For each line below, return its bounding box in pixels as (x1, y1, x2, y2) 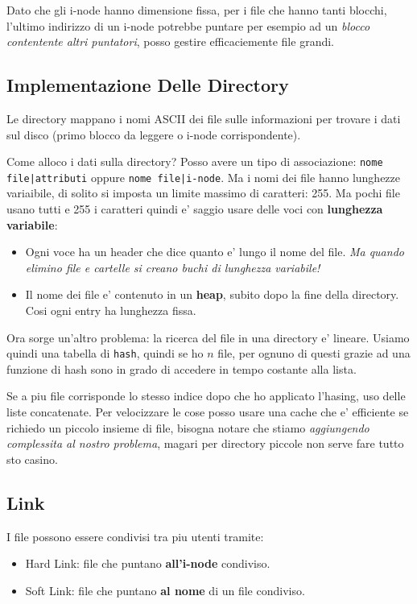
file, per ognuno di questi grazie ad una (217, 345, 411, 362)
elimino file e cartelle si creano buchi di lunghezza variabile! (25, 259, 320, 275)
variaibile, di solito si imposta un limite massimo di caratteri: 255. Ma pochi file (6, 184, 400, 201)
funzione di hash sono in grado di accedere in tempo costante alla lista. (6, 360, 357, 377)
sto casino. (6, 450, 58, 467)
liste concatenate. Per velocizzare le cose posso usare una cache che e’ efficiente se (6, 403, 409, 420)
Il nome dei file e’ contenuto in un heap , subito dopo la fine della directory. (25, 286, 399, 303)
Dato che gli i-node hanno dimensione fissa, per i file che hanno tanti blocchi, (6, 2, 387, 18)
